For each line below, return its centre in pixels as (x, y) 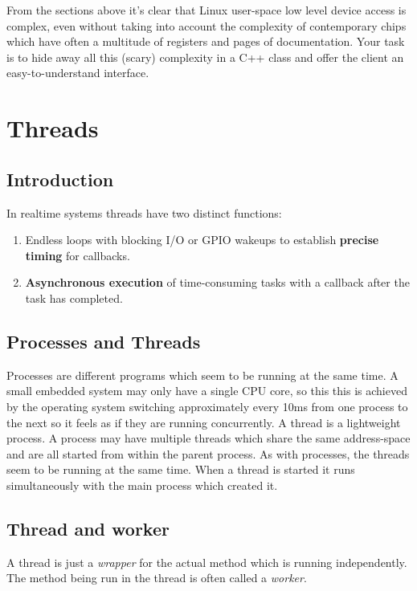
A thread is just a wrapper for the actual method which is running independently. (207, 562)
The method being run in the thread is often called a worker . (157, 578)
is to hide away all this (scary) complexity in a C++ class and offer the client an (205, 57)
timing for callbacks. (78, 255)
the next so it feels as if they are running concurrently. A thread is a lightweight (204, 422)
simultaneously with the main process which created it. (142, 485)
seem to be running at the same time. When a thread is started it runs (181, 469)
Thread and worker (88, 528)
